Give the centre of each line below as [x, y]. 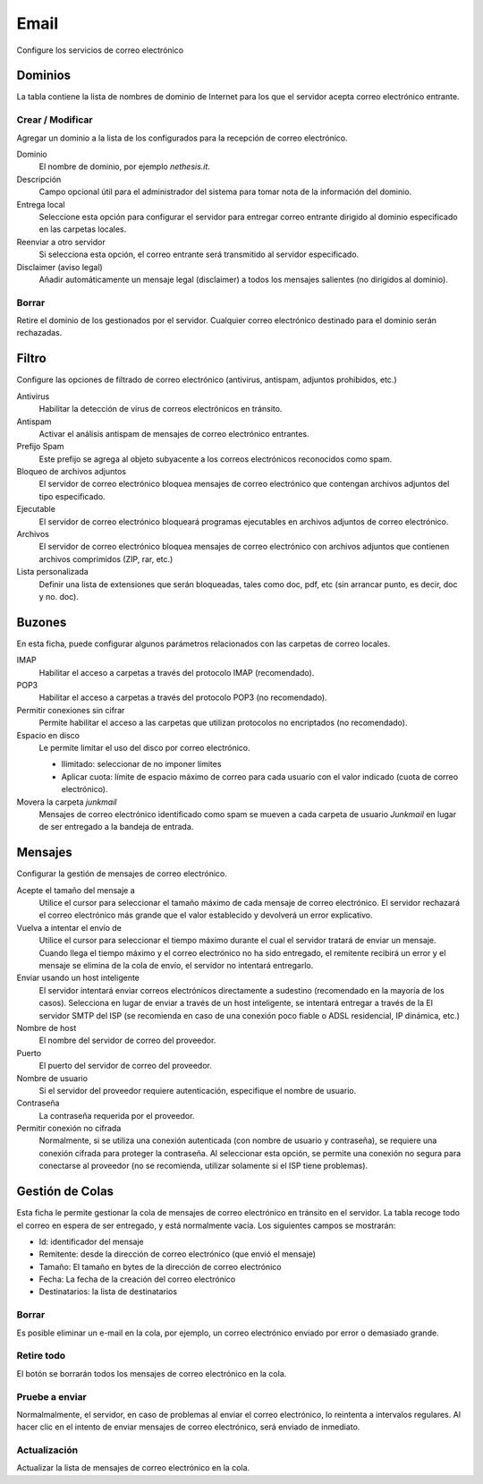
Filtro [31, 358]
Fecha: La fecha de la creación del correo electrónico [137, 1279]
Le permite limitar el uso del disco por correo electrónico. [144, 748]
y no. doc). [59, 596]
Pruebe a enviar [51, 1396]
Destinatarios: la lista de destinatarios [108, 1292]
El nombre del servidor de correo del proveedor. [127, 1041]
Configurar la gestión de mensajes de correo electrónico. [122, 874]
